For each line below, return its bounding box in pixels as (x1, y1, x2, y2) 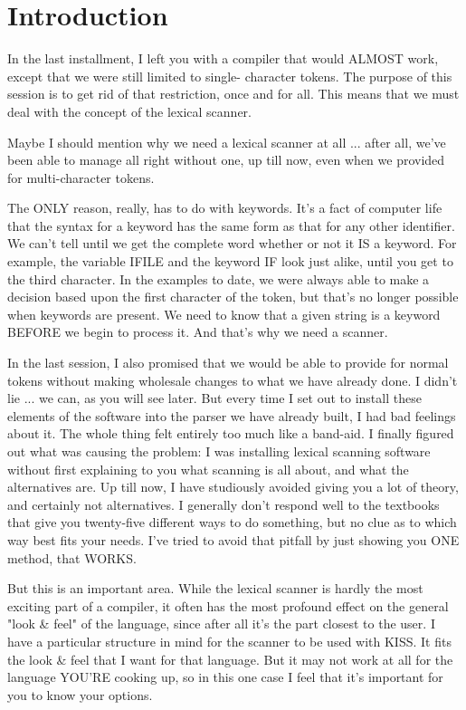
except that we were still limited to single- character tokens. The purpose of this (7, 66, 452, 85)
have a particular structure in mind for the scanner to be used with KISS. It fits (7, 631, 452, 650)
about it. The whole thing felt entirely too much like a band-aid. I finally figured (7, 424, 454, 443)
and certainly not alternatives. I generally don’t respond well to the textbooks (7, 494, 440, 513)
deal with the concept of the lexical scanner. (7, 101, 252, 120)
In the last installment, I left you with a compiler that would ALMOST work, (7, 49, 439, 68)
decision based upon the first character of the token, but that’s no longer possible (7, 287, 459, 306)
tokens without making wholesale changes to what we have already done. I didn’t (7, 370, 458, 389)
